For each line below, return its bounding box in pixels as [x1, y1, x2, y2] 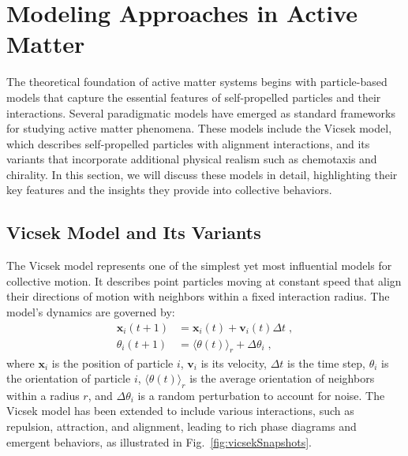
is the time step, [287, 354, 365, 371]
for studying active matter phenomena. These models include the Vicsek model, [6, 120, 392, 136]
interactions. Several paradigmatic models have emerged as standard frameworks [6, 104, 395, 121]
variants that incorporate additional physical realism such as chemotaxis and [6, 151, 377, 167]
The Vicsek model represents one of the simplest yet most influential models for [6, 257, 392, 274]
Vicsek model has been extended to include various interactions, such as [6, 402, 354, 419]
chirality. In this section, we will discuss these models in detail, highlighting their [6, 166, 398, 182]
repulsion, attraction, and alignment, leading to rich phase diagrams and [6, 418, 357, 435]
